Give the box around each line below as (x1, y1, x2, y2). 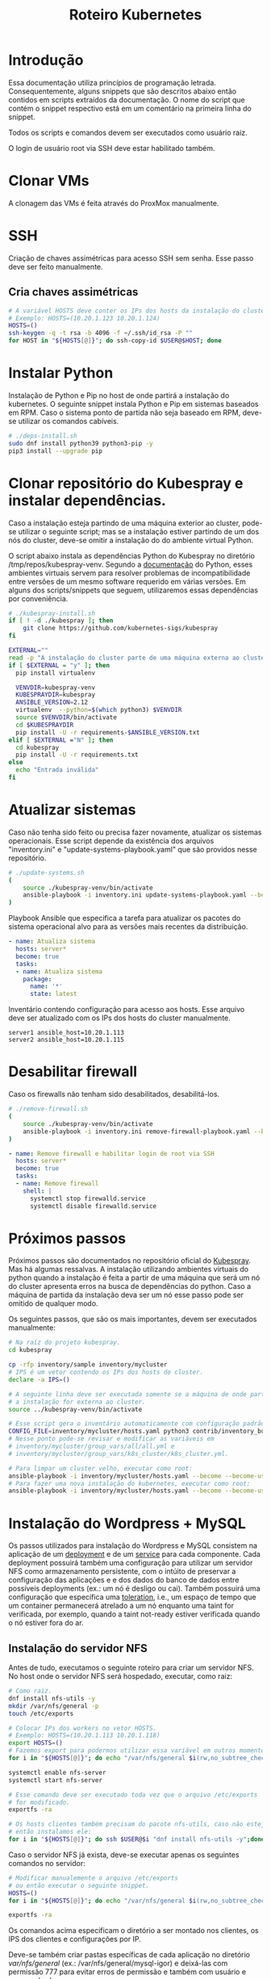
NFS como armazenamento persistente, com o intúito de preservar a (8, 1567, 236, 1576)
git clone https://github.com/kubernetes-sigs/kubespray (23, 624, 219, 633)
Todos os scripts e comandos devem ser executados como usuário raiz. (8, 128, 248, 137)
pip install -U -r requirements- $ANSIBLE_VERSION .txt (15, 728, 200, 736)
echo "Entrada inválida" (15, 766, 99, 774)
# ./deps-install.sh (8, 432, 78, 440)
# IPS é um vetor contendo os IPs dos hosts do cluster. (8, 1368, 204, 1377)
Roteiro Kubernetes (69, 6, 202, 24)
